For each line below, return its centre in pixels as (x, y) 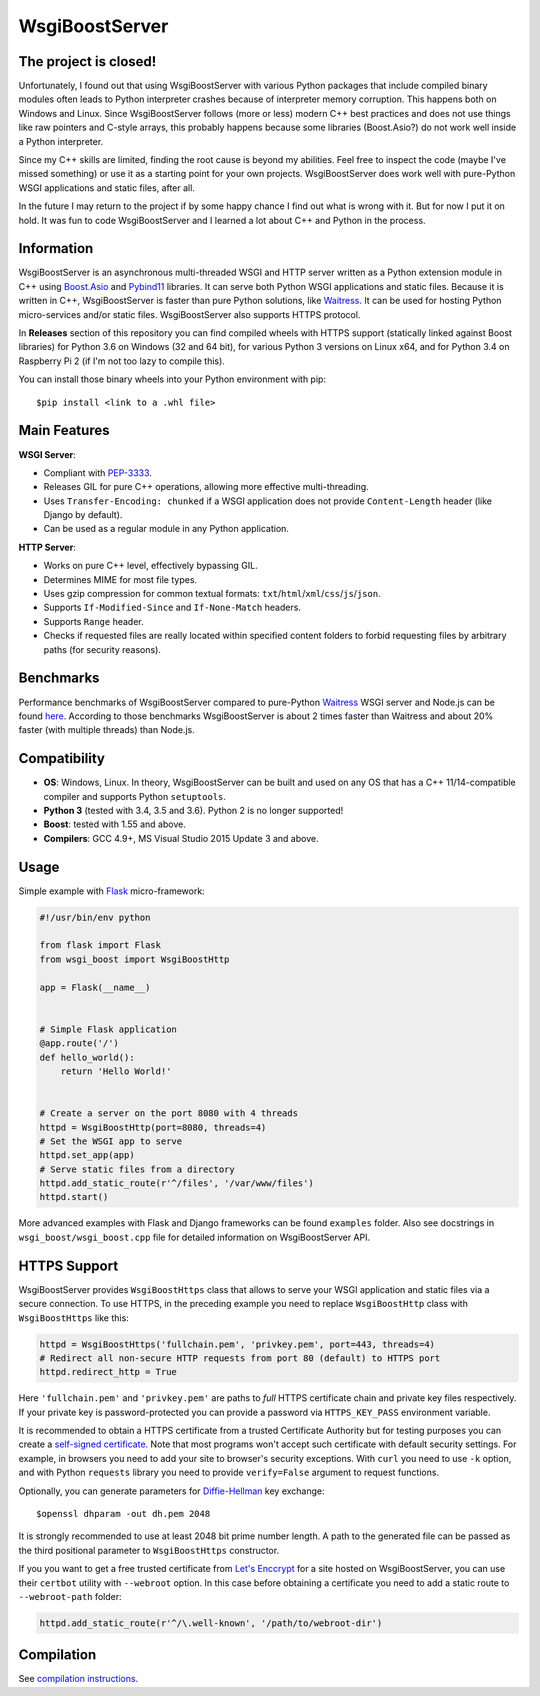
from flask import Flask (100, 945)
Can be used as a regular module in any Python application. (166, 529)
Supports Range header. (93, 621)
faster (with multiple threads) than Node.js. (106, 730)
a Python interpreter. (61, 141)
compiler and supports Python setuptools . (135, 796)
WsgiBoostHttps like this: (73, 1317)
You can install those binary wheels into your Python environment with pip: (172, 379)
